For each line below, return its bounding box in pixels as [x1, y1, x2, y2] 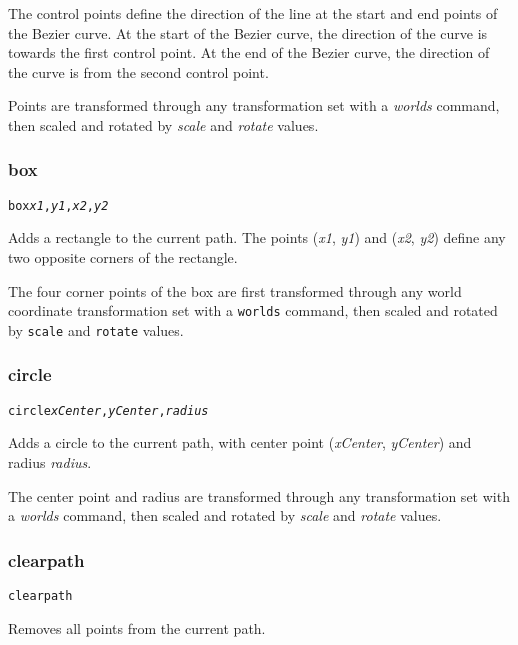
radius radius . [8, 452, 92, 472]
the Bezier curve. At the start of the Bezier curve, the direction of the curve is [8, 22, 488, 43]
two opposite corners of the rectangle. [8, 247, 238, 268]
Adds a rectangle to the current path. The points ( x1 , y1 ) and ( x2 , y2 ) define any [8, 227, 506, 248]
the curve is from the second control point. [8, 61, 269, 82]
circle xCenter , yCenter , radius [8, 403, 209, 418]
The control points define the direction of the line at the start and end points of [8, 3, 498, 23]
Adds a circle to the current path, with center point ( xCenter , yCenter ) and [8, 432, 472, 453]
